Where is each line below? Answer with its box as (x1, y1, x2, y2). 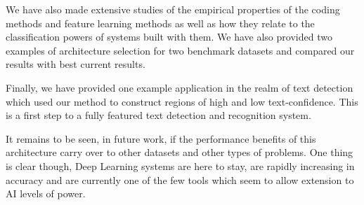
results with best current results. (6, 57, 145, 71)
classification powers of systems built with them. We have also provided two (6, 29, 332, 44)
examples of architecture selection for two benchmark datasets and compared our (6, 43, 355, 57)
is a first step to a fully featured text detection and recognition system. (6, 108, 311, 122)
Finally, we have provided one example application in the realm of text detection (6, 80, 353, 94)
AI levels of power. (6, 186, 86, 201)
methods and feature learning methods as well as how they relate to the (6, 15, 315, 30)
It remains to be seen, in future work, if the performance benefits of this (6, 131, 316, 146)
